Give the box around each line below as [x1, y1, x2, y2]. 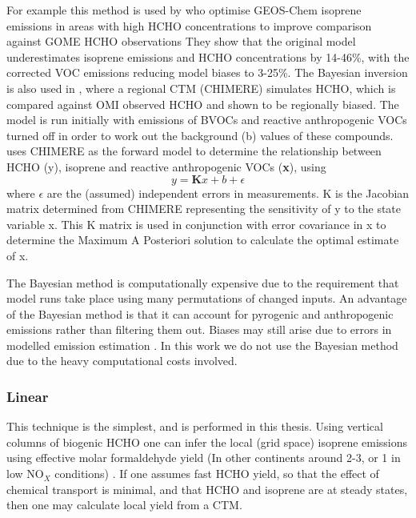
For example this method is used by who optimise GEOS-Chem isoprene [6, 2, 362, 18]
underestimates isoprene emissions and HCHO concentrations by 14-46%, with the [6, 48, 410, 65]
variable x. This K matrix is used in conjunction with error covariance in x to [6, 215, 386, 232]
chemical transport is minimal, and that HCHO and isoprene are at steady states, [6, 480, 408, 497]
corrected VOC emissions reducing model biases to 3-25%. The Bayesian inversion [6, 64, 408, 81]
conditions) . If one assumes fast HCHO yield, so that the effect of [54, 465, 379, 482]
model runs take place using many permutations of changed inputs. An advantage [6, 290, 407, 307]
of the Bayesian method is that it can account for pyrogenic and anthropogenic [6, 305, 394, 322]
